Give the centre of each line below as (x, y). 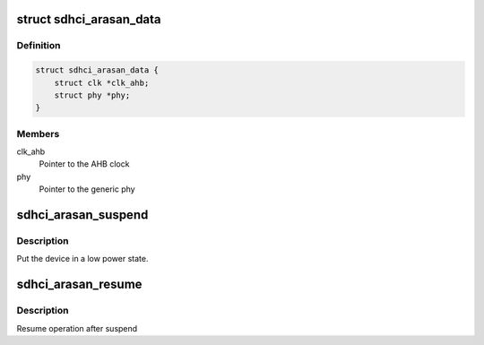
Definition (39, 46)
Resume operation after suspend (77, 328)
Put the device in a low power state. (82, 259)
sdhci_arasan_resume (79, 285)
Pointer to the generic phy (87, 189)
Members (38, 134)
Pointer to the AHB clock (84, 164)
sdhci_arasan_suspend (82, 215)
